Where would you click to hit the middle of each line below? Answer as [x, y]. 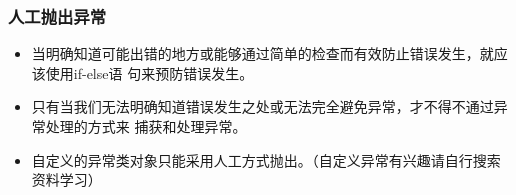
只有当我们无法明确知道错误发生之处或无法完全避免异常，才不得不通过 [262, 106]
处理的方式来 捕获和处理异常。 [146, 126]
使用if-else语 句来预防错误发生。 [149, 72]
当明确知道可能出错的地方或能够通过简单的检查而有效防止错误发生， [255, 53]
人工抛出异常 [57, 15]
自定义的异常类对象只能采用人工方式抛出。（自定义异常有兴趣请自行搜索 [266, 159]
